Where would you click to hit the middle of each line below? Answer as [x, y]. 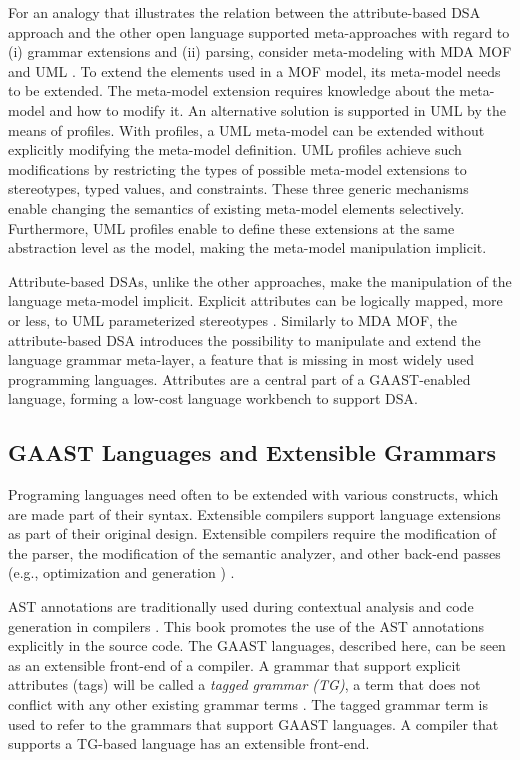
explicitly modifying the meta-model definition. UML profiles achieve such [235, 149]
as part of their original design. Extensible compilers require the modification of [252, 533]
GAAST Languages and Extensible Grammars [252, 452]
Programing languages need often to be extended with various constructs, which [253, 494]
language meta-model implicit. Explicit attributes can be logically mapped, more [255, 300]
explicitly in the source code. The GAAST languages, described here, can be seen [257, 645]
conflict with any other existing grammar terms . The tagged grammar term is [248, 704]
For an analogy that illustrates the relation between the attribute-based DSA [244, 12]
